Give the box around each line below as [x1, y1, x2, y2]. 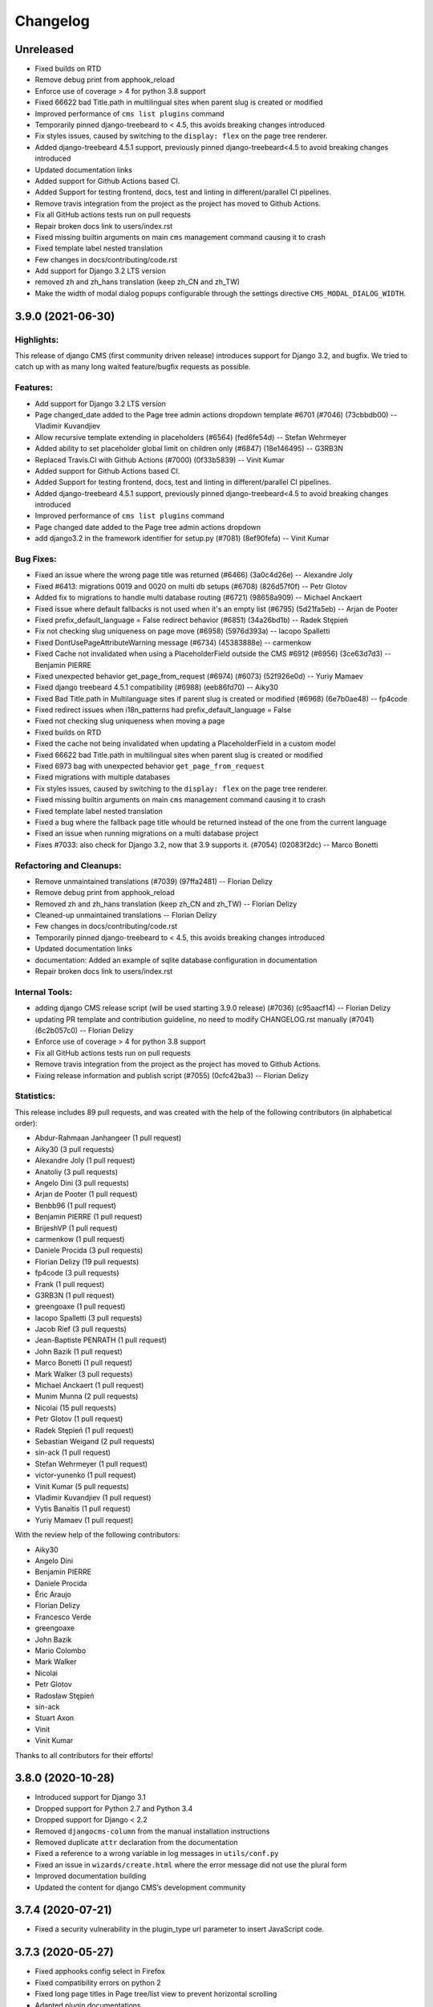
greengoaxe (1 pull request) [34, 1301, 126, 1312]
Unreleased [14, 43, 75, 56]
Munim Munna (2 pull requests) [34, 1391, 139, 1401]
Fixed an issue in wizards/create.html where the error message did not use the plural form [34, 1859, 348, 1870]
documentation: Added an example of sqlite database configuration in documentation [34, 955, 318, 965]
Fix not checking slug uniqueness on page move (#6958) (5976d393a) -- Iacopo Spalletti [34, 626, 330, 636]
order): [14, 1118, 38, 1128]
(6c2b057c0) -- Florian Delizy [34, 1025, 134, 1035]
